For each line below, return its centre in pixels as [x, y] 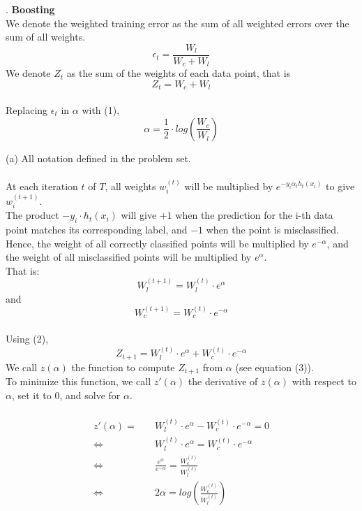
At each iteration [42, 186]
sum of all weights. [46, 37]
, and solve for [90, 395]
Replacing [27, 109]
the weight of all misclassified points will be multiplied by [129, 257]
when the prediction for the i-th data [254, 215]
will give [139, 215]
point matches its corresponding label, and [97, 229]
